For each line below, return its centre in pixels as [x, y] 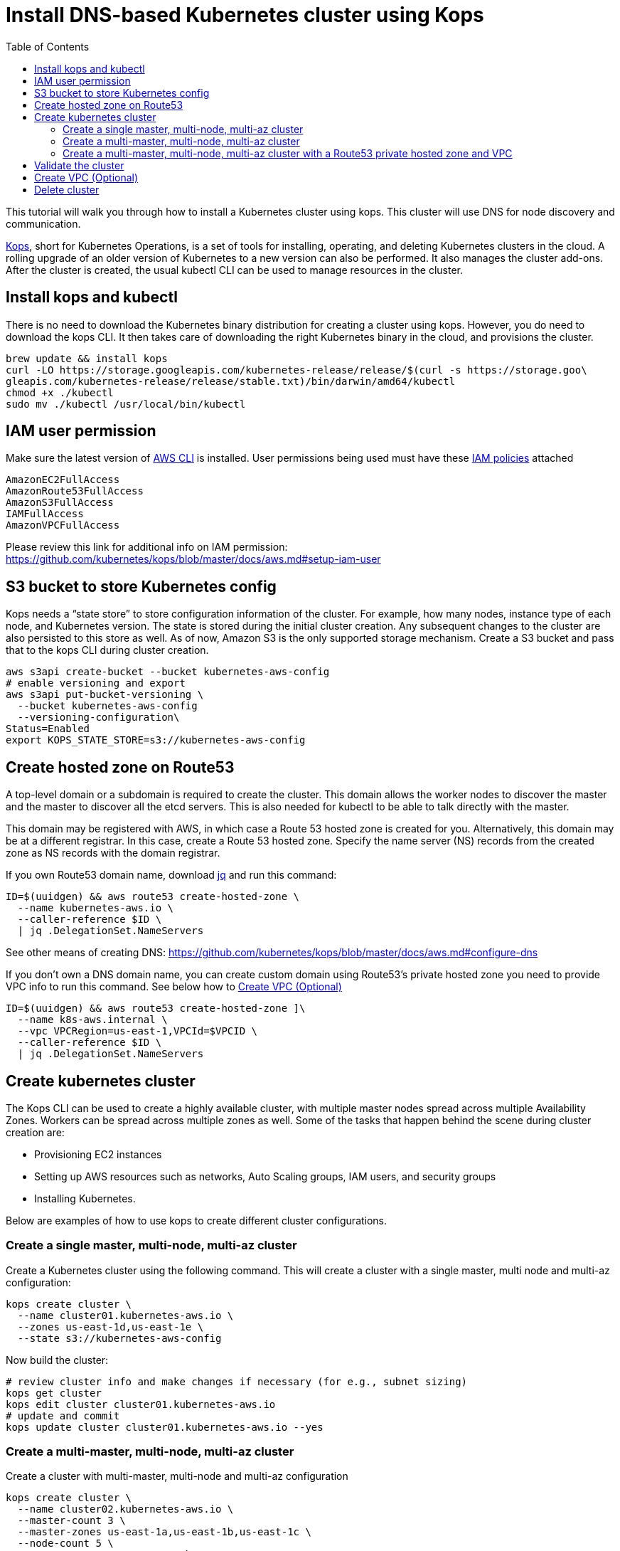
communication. [43, 223]
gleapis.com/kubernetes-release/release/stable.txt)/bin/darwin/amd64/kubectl [231, 381]
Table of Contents [48, 46]
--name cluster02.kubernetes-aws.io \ [125, 1509]
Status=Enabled [48, 729]
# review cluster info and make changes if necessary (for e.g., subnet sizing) [237, 1381]
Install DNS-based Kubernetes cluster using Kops [245, 15]
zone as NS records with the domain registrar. [113, 853]
